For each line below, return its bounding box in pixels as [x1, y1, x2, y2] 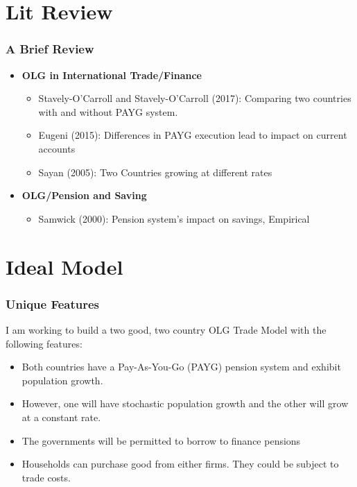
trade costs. [21, 470, 71, 484]
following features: [6, 336, 82, 350]
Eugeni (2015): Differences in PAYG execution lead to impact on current [38, 128, 347, 142]
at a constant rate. [21, 409, 101, 424]
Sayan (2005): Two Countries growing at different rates [38, 164, 272, 179]
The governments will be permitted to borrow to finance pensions [21, 433, 301, 447]
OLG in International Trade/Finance [21, 67, 202, 82]
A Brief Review [6, 40, 94, 58]
